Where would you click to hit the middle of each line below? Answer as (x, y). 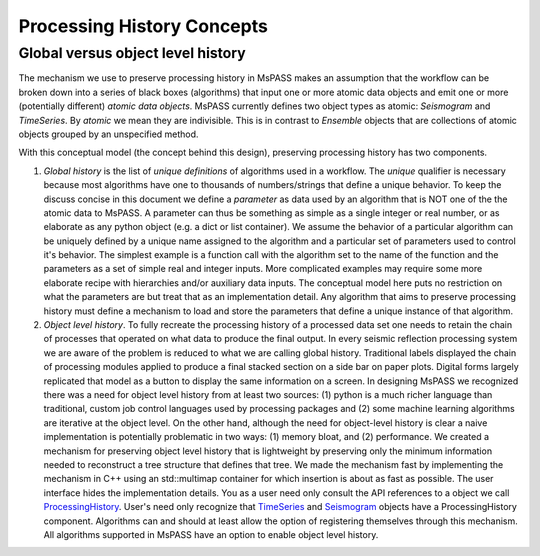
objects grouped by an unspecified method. (108, 134)
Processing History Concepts (143, 26)
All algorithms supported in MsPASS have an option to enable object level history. (211, 534)
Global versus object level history (132, 53)
